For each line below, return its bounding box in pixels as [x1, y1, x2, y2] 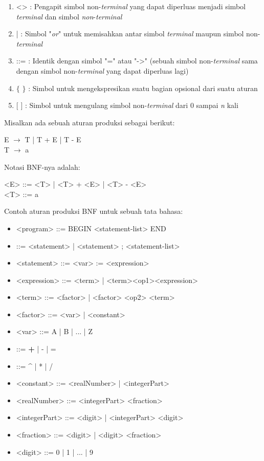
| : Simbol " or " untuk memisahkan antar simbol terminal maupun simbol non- [16, 28, 260, 39]
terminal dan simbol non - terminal [16, 11, 122, 21]
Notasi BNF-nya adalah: [4, 161, 80, 172]
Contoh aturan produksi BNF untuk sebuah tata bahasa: [4, 206, 183, 216]
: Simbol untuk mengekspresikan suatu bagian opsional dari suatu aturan [28, 82, 258, 93]
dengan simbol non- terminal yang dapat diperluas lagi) [16, 65, 189, 76]
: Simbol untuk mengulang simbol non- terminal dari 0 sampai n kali [25, 100, 238, 111]
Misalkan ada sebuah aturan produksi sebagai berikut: [4, 117, 175, 127]
